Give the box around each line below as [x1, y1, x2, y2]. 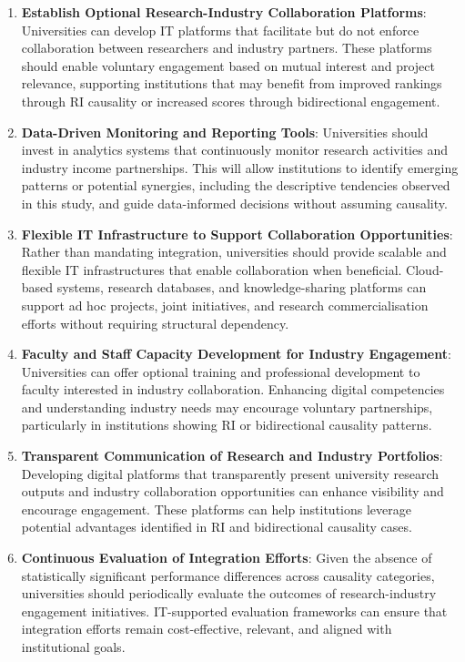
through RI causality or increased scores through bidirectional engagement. [21, 91, 440, 110]
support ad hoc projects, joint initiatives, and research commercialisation [21, 295, 429, 314]
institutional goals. [21, 637, 126, 656]
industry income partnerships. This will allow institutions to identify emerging [21, 158, 459, 177]
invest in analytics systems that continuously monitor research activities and [21, 140, 448, 159]
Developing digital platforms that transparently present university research [21, 463, 440, 483]
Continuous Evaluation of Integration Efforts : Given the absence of [21, 548, 432, 567]
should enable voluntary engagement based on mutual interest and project [21, 56, 435, 75]
